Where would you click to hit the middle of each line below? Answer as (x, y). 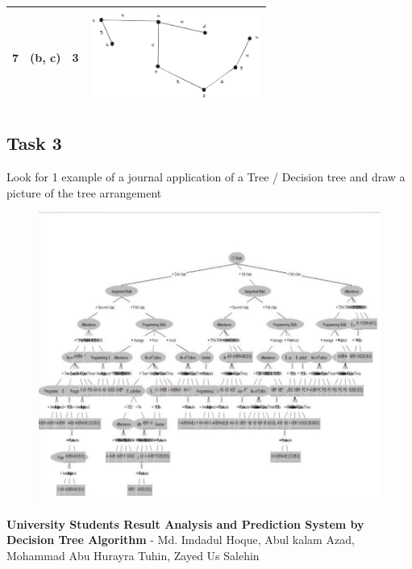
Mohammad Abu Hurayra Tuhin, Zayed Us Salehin (133, 555)
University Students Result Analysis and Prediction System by (185, 523)
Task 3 (34, 143)
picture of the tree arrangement (84, 192)
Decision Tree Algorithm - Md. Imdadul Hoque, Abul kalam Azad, (181, 540)
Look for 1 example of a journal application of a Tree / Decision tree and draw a (206, 177)
